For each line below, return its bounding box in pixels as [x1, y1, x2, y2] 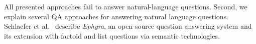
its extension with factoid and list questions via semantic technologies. [4, 30, 220, 41]
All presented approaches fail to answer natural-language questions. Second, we [4, 1, 247, 11]
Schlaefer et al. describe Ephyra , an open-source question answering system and [4, 21, 252, 31]
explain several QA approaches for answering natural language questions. [4, 11, 229, 21]
